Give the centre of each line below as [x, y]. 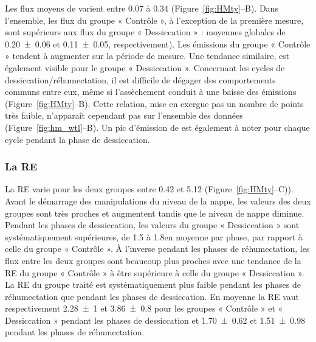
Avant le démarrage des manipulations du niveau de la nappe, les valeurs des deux [158, 201]
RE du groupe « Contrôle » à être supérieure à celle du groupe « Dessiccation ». [155, 272]
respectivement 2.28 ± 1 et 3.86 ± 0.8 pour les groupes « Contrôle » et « [144, 308]
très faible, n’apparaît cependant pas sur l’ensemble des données [124, 115]
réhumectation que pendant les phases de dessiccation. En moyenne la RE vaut [152, 296]
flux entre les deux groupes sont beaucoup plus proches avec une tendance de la [153, 260]
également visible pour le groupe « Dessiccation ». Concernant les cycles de [145, 67]
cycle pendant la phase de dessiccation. [77, 139]
